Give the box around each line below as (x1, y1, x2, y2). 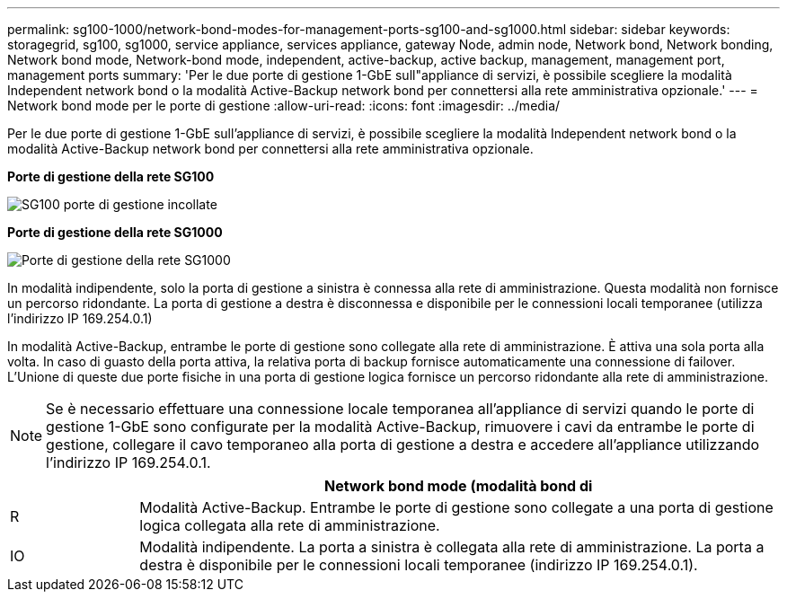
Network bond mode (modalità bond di (323, 477, 593, 495)
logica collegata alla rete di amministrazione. (139, 516, 440, 534)
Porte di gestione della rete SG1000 (7, 225, 223, 240)
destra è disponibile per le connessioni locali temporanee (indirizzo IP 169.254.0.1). (139, 556, 698, 574)
